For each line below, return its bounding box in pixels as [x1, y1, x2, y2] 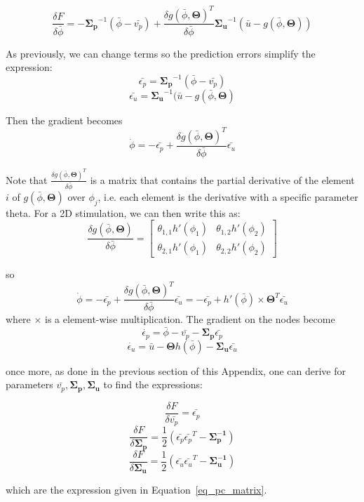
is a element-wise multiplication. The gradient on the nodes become [45, 312, 335, 326]
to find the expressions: [103, 377, 203, 392]
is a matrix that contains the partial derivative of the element [90, 172, 355, 187]
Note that [6, 172, 48, 187]
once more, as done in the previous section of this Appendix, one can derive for [6, 363, 346, 378]
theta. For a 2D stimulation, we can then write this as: [6, 205, 241, 220]
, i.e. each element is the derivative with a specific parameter [97, 189, 358, 204]
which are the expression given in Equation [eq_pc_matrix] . [6, 482, 267, 497]
